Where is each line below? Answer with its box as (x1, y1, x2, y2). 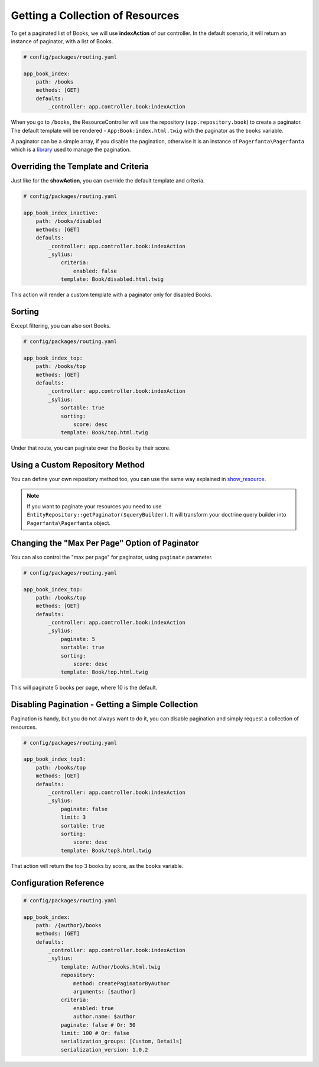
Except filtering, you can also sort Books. (11, 322, 111, 329)
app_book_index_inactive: (23, 210, 99, 216)
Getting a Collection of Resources (11, 9, 180, 22)
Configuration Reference (11, 877, 105, 888)
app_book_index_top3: (23, 756, 86, 762)
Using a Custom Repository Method (11, 460, 145, 470)
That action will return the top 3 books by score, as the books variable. (11, 862, 184, 869)
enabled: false (73, 267, 118, 274)
